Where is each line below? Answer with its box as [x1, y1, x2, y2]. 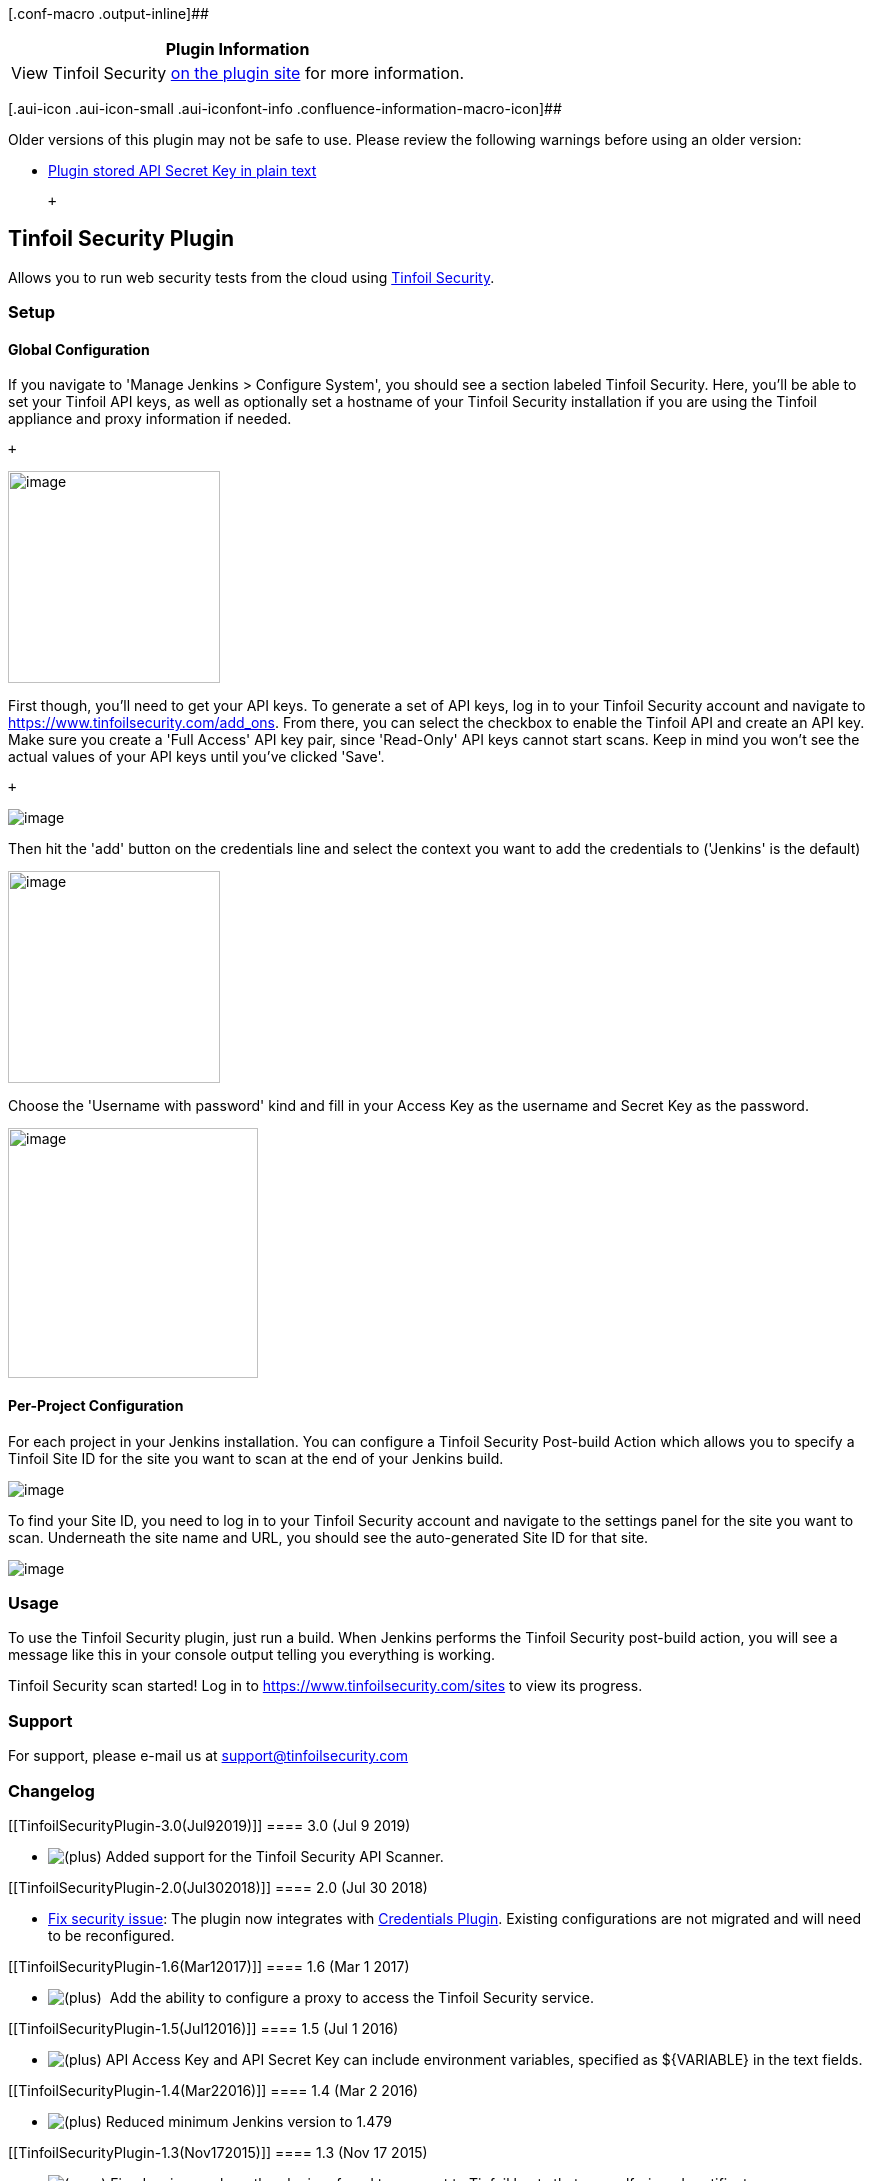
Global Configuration [8, 340, 150, 358]
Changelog [8, 1780, 95, 1801]
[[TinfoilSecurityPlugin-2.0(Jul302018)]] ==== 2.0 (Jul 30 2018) [8, 1878, 428, 1896]
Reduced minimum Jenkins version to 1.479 [105, 2112, 392, 2130]
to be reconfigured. [48, 1926, 175, 1944]
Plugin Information [165, 39, 310, 59]
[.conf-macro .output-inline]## [8, 5, 209, 22]
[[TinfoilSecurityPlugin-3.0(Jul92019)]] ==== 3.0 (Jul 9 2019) [8, 1816, 411, 1834]
